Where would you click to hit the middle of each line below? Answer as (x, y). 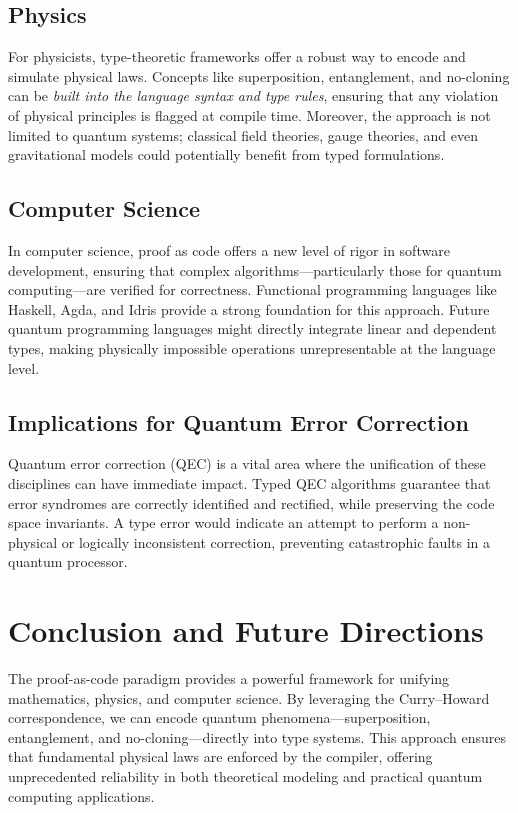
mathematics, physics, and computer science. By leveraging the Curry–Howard (249, 697)
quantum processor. (68, 561)
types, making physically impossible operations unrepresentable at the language (252, 347)
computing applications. (81, 795)
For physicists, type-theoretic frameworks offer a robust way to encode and (237, 56)
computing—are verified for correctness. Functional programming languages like (252, 289)
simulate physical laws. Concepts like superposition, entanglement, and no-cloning (259, 75)
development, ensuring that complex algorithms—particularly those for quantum (255, 269)
